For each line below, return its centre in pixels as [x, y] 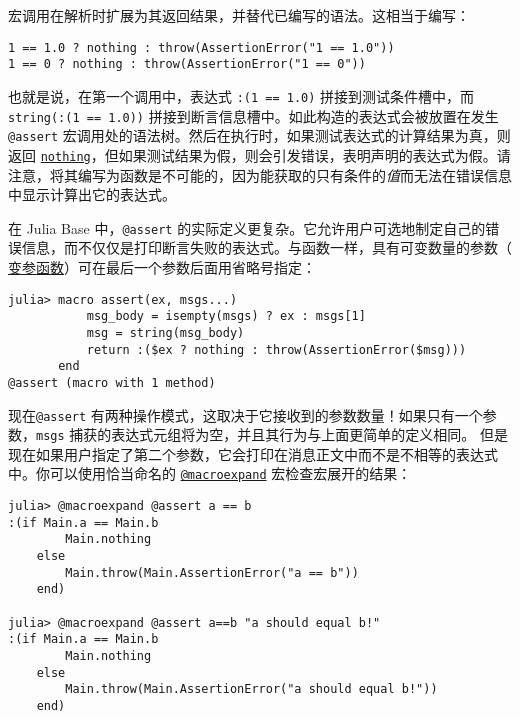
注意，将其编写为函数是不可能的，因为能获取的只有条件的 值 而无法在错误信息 [260, 174]
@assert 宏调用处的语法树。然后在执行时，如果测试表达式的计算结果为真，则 [259, 135]
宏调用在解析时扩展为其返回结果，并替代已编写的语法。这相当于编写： [239, 15]
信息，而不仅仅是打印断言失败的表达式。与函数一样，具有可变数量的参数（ [266, 247]
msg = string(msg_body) [165, 332]
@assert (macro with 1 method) [112, 382]
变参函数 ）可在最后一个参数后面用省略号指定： [162, 266]
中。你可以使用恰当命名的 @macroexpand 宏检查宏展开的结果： [210, 473]
